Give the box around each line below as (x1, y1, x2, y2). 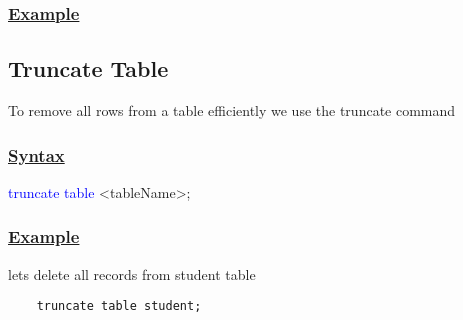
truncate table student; (36, 299, 202, 314)
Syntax (8, 142, 65, 167)
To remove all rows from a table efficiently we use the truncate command (8, 100, 456, 121)
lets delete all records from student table (8, 263, 256, 284)
